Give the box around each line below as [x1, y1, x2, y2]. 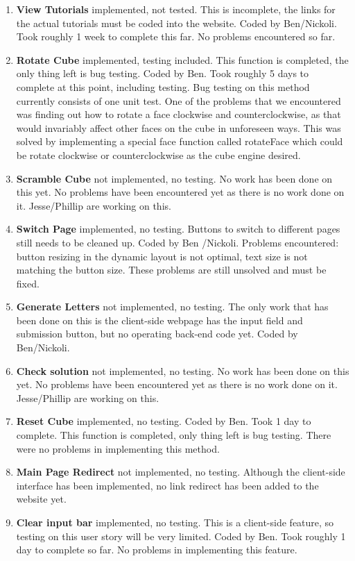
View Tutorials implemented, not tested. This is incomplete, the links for [16, 2, 336, 16]
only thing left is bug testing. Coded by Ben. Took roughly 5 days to [16, 66, 309, 81]
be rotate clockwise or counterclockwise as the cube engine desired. [16, 147, 301, 162]
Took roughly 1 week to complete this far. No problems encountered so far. [16, 29, 336, 44]
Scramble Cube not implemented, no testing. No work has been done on [16, 171, 333, 185]
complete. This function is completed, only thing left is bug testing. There [16, 428, 331, 442]
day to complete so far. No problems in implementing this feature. [16, 542, 297, 557]
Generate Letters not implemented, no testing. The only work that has [16, 299, 329, 314]
